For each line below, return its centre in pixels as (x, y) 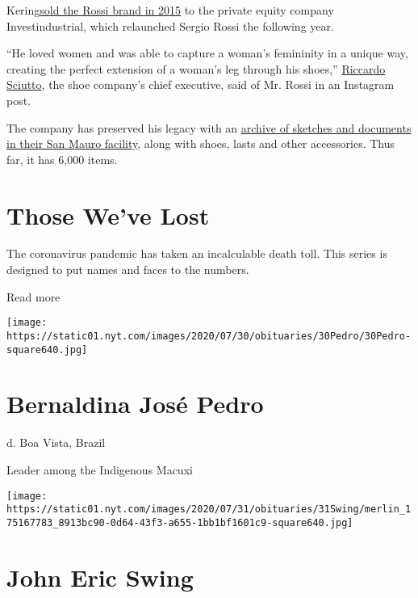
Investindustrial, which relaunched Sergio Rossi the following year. (170, 25)
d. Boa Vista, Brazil (56, 442)
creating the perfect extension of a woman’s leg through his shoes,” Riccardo (196, 68)
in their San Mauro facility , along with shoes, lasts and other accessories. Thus (201, 143)
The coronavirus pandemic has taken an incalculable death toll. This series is (197, 253)
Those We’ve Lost (108, 215)
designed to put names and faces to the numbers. (128, 270)
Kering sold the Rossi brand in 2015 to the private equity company (170, 10)
